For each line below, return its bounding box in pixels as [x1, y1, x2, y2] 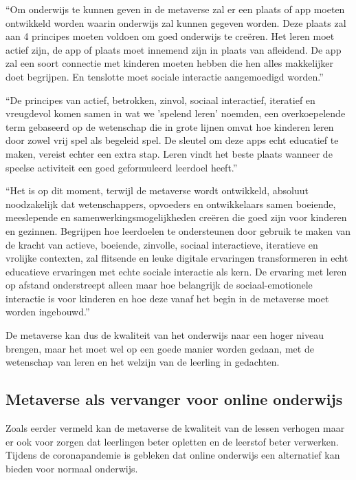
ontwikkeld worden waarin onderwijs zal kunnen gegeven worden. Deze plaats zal [5, 15, 346, 30]
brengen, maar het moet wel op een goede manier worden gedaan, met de [5, 341, 314, 355]
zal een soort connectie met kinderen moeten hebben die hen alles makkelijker [5, 56, 334, 70]
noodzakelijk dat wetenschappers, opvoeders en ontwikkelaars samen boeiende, [5, 196, 336, 211]
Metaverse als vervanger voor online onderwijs [5, 388, 343, 410]
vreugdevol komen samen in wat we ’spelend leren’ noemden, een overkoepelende [5, 106, 346, 121]
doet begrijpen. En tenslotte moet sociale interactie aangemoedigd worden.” [5, 69, 324, 83]
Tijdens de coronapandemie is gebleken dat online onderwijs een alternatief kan [5, 448, 340, 462]
